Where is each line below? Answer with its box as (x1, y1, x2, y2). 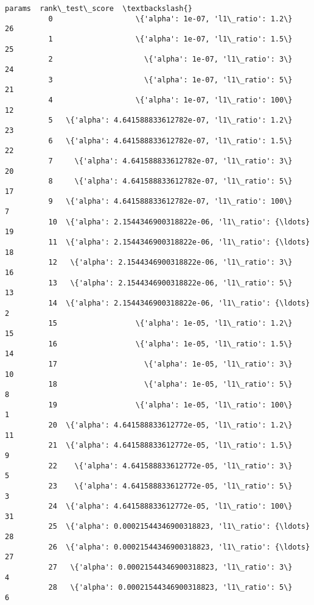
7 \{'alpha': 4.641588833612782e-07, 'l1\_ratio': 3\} (48, 156, 293, 165)
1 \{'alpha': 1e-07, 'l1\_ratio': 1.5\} (48, 34, 293, 43)
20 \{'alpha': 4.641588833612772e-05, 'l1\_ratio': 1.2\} (48, 420, 293, 429)
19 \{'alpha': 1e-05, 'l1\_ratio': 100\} (48, 400, 293, 409)
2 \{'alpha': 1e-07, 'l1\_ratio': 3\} (48, 55, 293, 64)
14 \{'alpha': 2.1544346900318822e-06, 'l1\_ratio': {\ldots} (48, 299, 310, 308)
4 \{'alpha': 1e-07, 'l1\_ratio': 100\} (48, 95, 293, 104)
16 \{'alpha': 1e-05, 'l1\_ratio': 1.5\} (48, 339, 293, 348)
